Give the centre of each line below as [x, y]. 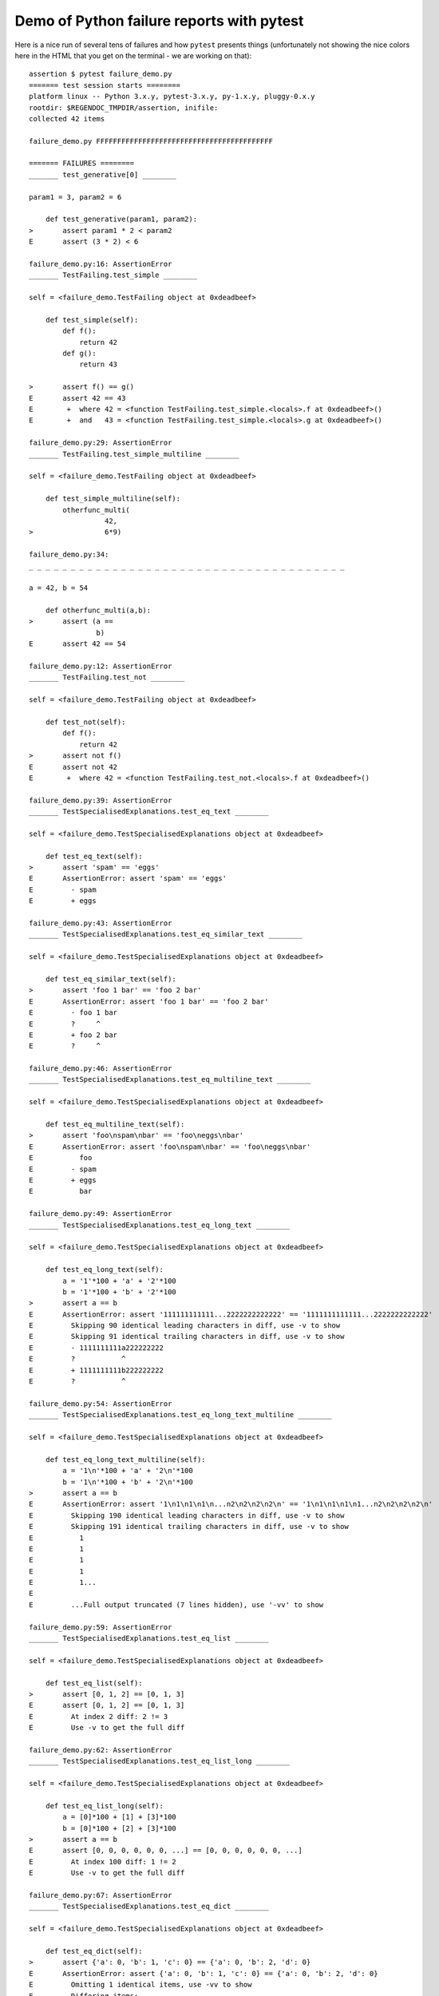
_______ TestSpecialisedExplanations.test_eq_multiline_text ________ [170, 1079]
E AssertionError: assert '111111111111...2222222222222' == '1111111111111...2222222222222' [231, 1314]
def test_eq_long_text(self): [104, 1270]
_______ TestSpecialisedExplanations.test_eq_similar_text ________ [166, 935]
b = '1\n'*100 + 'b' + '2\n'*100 [128, 1482]
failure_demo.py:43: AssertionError [101, 923]
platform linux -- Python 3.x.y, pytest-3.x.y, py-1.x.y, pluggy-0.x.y [172, 97]
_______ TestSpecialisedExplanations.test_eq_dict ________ [149, 1907]
